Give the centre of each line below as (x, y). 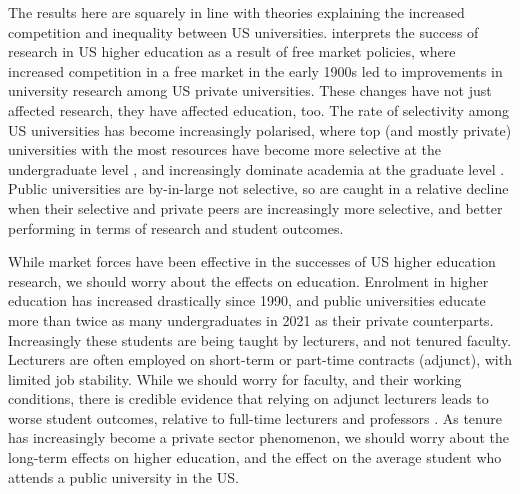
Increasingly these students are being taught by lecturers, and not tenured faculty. (260, 339)
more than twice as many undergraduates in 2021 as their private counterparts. (251, 319)
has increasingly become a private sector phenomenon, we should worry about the (258, 437)
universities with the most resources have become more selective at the (224, 149)
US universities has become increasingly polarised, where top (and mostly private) (260, 129)
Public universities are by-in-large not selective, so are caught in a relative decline (258, 188)
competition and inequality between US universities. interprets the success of (243, 31)
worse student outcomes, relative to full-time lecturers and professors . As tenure (255, 417)
